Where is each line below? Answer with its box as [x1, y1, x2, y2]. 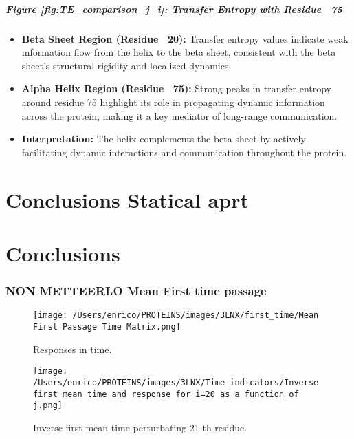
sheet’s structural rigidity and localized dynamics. [21, 58, 232, 72]
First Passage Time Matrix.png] [33, 321, 181, 332]
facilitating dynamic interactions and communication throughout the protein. [21, 144, 347, 159]
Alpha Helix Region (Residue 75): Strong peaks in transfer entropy [21, 81, 332, 96]
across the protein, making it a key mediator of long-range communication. [21, 108, 338, 122]
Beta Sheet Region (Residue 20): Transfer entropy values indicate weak [21, 31, 349, 45]
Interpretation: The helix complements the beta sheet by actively [21, 131, 306, 146]
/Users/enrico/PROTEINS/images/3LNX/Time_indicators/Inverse [33, 377, 319, 387]
